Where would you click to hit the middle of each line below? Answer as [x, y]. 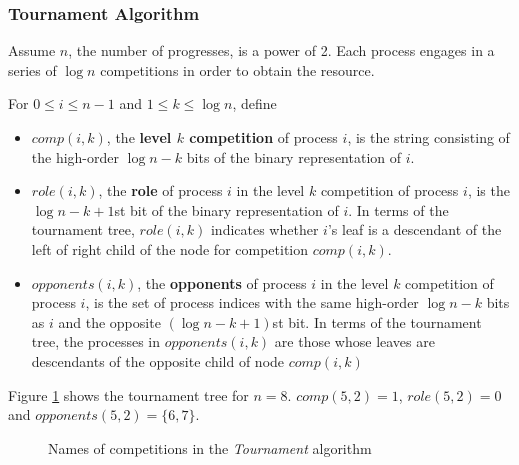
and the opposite [109, 321]
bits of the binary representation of [294, 156]
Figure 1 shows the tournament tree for [128, 394]
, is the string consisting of [428, 137]
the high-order [75, 156]
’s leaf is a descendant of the [414, 229]
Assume [32, 50]
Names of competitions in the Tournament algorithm [210, 447]
